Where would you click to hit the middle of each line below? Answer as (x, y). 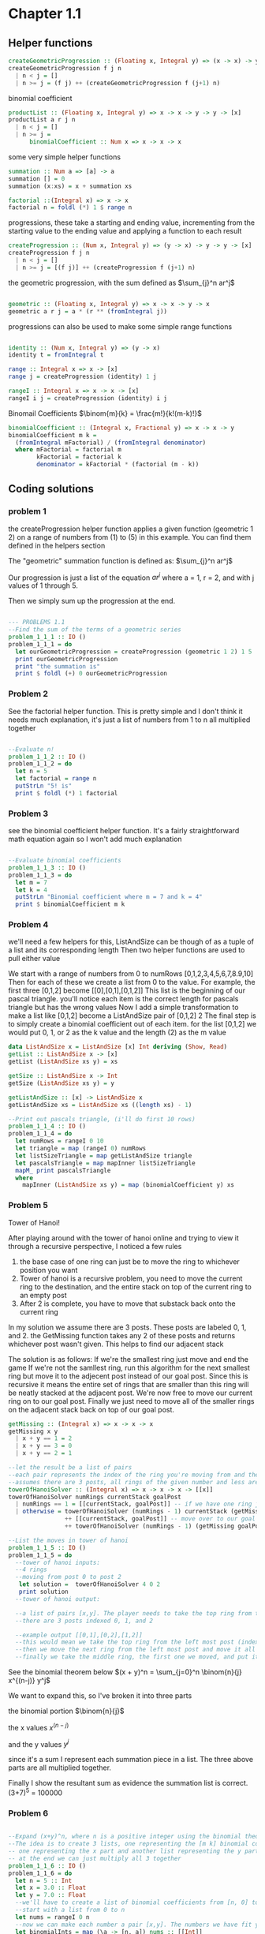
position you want (49, 1270)
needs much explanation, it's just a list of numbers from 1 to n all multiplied (129, 720)
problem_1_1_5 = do (40, 1555)
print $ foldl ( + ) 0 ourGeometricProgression (91, 674)
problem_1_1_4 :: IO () (47, 1126)
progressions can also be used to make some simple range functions (120, 326)
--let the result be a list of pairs (70, 1468)
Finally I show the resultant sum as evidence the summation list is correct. (128, 1783)
